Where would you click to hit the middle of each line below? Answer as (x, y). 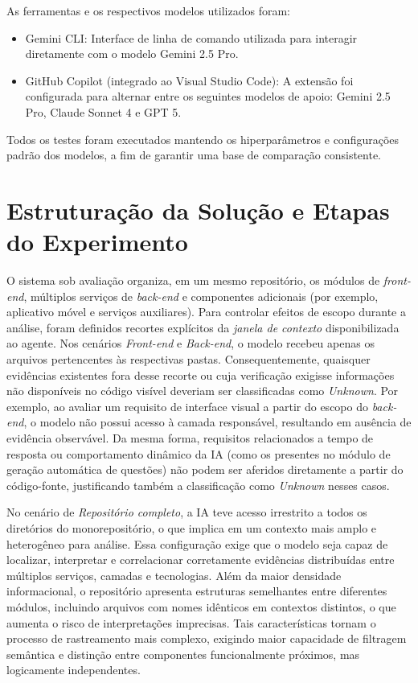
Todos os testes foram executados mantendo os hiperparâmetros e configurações (203, 139)
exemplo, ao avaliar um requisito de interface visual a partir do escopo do (187, 406)
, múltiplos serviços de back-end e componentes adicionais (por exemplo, (201, 296)
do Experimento (97, 242)
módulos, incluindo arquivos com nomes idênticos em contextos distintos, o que (201, 606)
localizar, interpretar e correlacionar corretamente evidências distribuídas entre (201, 560)
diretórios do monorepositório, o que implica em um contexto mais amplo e (192, 527)
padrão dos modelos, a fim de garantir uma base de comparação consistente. (194, 155)
